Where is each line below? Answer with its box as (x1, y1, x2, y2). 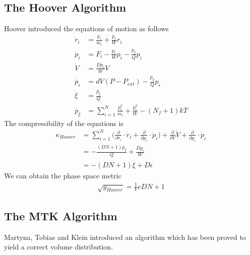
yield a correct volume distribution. (4, 241, 113, 252)
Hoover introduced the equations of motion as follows (4, 23, 169, 34)
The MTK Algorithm (4, 208, 117, 223)
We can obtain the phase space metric (4, 170, 121, 181)
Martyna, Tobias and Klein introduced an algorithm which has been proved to (4, 231, 246, 242)
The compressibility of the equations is (4, 117, 123, 128)
